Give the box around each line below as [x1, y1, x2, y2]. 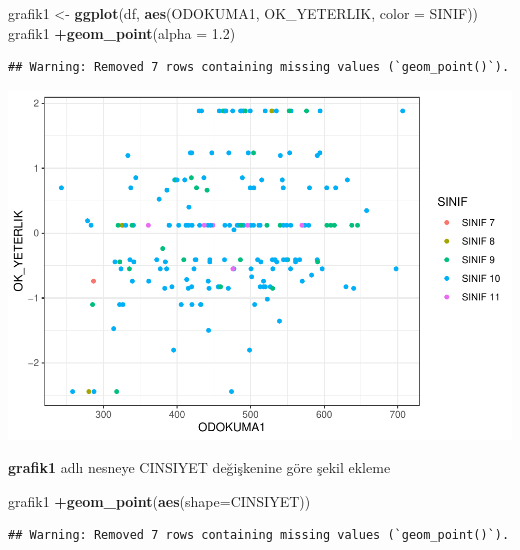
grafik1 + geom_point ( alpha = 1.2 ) [8, 22, 236, 43]
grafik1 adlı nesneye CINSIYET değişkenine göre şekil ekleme [8, 457, 391, 478]
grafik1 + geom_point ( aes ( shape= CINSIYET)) [8, 490, 311, 511]
